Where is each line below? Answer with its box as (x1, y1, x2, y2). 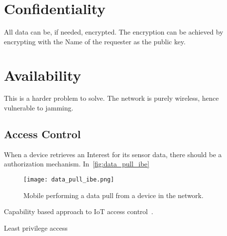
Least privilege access (4, 222, 68, 233)
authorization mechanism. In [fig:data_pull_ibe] (4, 159, 150, 169)
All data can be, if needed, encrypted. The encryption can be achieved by (4, 27, 224, 37)
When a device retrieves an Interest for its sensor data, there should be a (4, 149, 222, 159)
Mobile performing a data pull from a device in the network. (23, 190, 204, 200)
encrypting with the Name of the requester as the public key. (4, 36, 186, 46)
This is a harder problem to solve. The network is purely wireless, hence (4, 93, 219, 103)
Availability (4, 65, 81, 85)
